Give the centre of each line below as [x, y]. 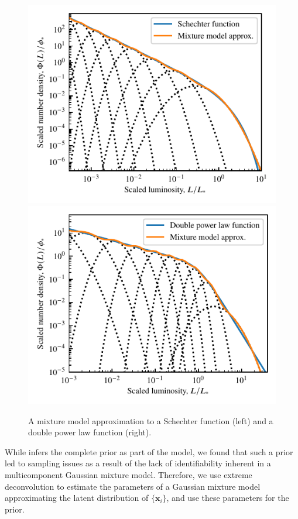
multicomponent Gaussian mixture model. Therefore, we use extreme [129, 474]
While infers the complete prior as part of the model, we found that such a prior [149, 451]
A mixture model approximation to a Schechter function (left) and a [151, 420]
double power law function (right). [90, 432]
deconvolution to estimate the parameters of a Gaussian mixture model [133, 486]
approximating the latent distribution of [77, 498]
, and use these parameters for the [228, 498]
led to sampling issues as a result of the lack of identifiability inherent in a [138, 463]
